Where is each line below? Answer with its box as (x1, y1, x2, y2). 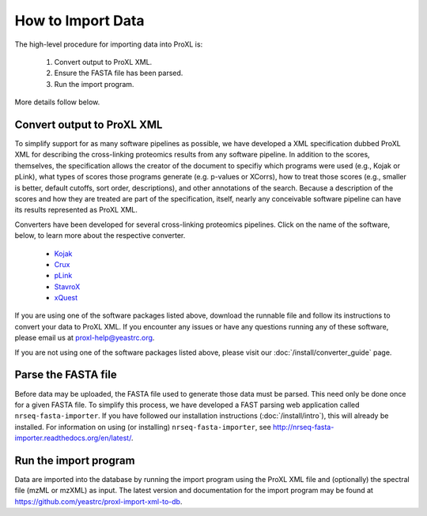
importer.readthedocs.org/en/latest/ (14, 433, 132, 443)
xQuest (54, 293, 78, 303)
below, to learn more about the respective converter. (14, 231, 186, 240)
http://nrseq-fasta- (273, 422, 334, 431)
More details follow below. (14, 97, 100, 107)
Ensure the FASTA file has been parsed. (54, 68, 183, 78)
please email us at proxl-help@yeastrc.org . (14, 333, 155, 343)
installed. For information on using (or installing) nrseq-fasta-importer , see (14, 422, 272, 431)
